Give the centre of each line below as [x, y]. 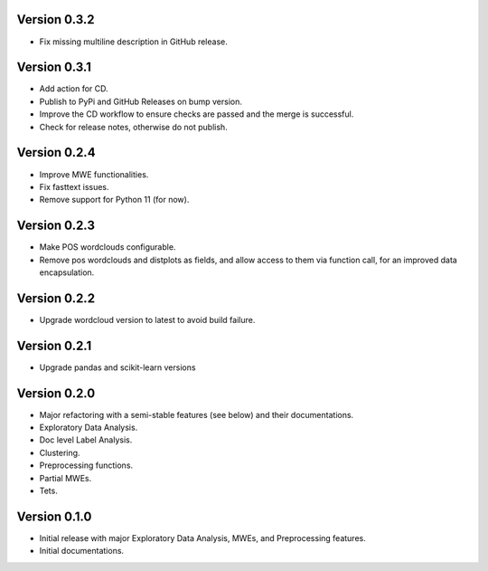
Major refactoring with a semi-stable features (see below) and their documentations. [197, 414]
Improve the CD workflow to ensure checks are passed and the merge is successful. [197, 114]
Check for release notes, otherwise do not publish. [133, 127]
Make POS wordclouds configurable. [108, 247]
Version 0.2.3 [56, 226]
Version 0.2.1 [54, 345]
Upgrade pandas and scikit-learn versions [117, 367]
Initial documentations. [82, 551]
